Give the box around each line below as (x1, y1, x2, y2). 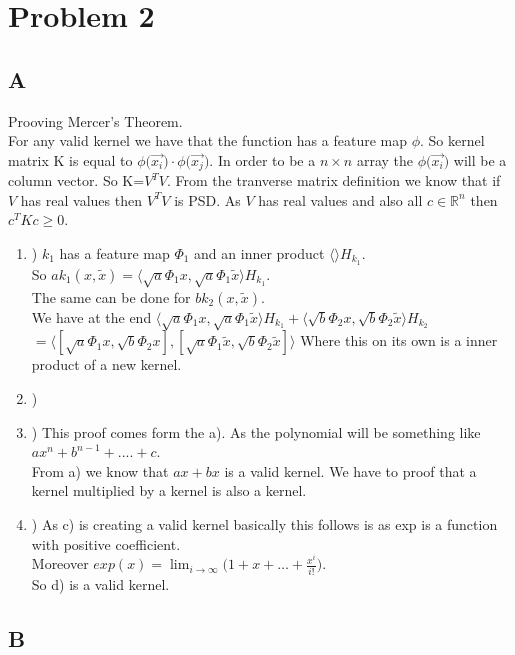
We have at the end (31, 306, 152, 327)
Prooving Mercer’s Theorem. (8, 110, 183, 131)
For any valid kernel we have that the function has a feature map (8, 130, 407, 151)
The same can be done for (31, 286, 191, 307)
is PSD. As (174, 189, 241, 210)
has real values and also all (258, 189, 423, 210)
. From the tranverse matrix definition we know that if (167, 170, 501, 191)
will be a (453, 149, 507, 170)
